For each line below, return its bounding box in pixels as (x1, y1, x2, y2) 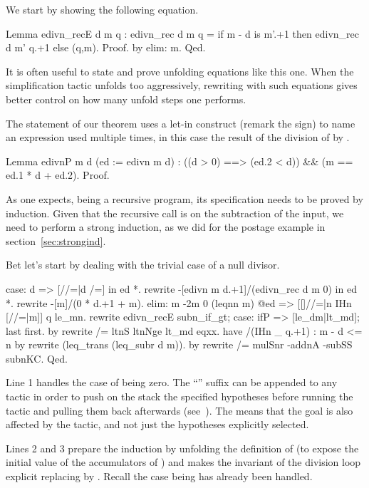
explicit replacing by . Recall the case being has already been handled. (6, 469, 313, 484)
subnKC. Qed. (6, 351, 68, 365)
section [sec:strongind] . (6, 233, 106, 248)
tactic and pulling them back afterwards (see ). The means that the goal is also (6, 403, 353, 417)
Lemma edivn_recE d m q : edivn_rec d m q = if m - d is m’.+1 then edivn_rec (6, 26, 359, 41)
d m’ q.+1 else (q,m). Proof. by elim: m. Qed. (6, 40, 206, 55)
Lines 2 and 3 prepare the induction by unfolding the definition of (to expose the (6, 440, 359, 455)
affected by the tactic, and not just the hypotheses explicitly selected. (6, 417, 309, 432)
